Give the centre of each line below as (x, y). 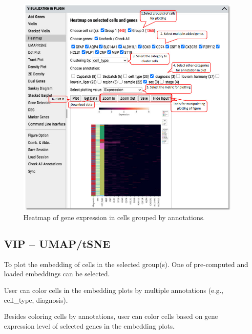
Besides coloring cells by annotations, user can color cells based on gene (111, 316)
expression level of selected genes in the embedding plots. (89, 325)
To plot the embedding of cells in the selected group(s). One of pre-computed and (126, 264)
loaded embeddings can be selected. (57, 274)
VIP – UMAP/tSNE (57, 243)
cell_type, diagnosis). (36, 300)
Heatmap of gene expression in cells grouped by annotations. (114, 217)
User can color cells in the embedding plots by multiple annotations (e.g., (114, 290)
